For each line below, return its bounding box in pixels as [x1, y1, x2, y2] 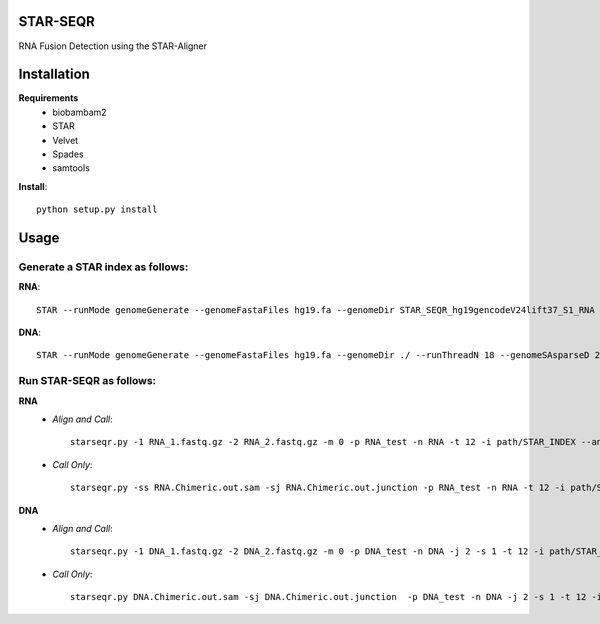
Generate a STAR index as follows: [18, 260, 189, 274]
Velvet [52, 134, 79, 146]
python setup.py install [36, 204, 158, 215]
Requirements [18, 92, 79, 104]
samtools [52, 162, 90, 174]
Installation [18, 66, 90, 83]
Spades [52, 148, 84, 160]
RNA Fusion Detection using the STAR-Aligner [18, 40, 207, 52]
